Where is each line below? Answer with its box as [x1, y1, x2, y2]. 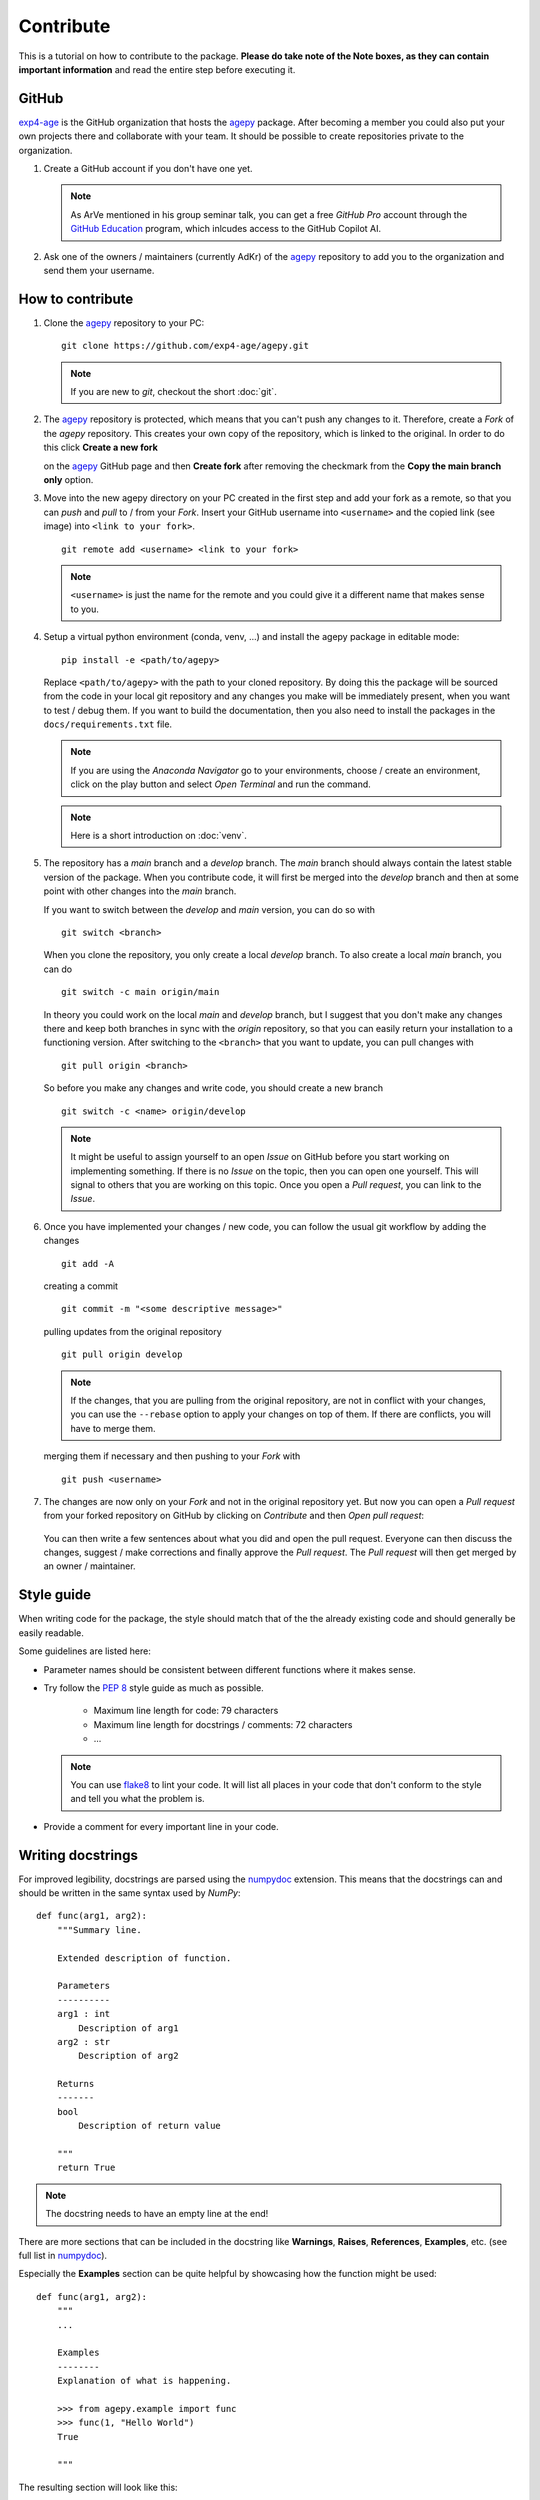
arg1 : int [56, 2008, 111, 2020]
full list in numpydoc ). [18, 2249, 108, 2261]
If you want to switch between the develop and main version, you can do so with [43, 903, 375, 915]
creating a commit [43, 1280, 119, 1292]
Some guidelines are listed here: [18, 1645, 152, 1657]
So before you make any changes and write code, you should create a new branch [43, 1082, 384, 1094]
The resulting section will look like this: [18, 2481, 179, 2493]
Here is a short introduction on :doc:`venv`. [70, 830, 247, 842]
